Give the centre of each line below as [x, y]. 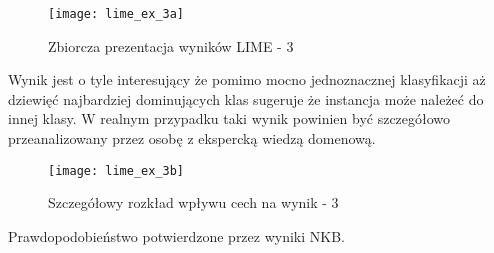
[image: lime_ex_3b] [116, 170]
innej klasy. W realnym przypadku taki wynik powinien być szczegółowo [229, 118]
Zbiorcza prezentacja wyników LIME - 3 [171, 45]
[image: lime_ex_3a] [116, 14]
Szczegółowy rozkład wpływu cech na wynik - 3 [193, 202]
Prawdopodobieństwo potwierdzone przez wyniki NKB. [176, 235]
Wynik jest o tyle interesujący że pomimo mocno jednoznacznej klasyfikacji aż [247, 79]
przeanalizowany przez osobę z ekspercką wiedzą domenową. [192, 138]
